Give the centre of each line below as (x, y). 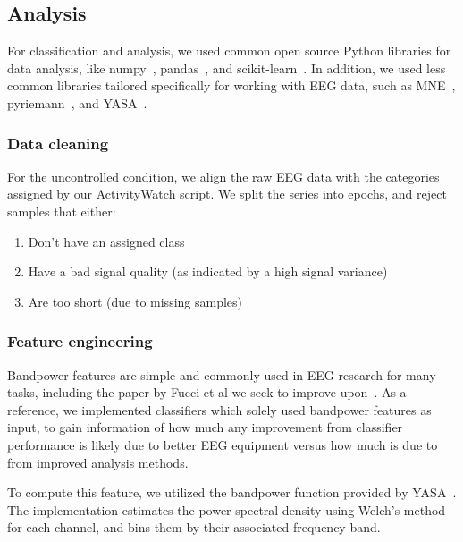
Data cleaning (58, 143)
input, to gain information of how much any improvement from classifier (205, 427)
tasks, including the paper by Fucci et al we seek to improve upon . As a (207, 392)
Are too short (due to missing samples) (135, 301)
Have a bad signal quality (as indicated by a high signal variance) (208, 271)
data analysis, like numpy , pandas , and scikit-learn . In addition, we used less (227, 68)
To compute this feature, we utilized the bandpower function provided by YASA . (232, 492)
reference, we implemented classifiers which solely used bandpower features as (219, 409)
